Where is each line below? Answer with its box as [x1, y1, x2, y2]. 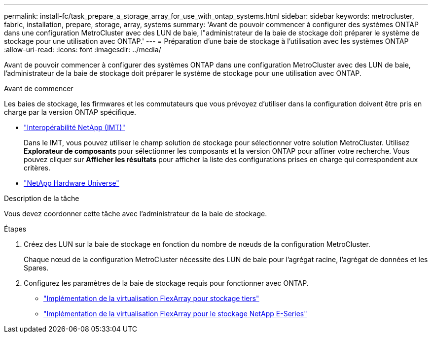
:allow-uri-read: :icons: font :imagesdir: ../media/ [4, 45, 161, 54]
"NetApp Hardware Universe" [24, 179, 119, 187]
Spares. [24, 264, 49, 272]
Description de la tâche [4, 194, 79, 202]
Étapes [4, 225, 27, 233]
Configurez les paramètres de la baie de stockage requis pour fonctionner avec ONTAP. [24, 279, 309, 287]
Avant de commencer [4, 84, 73, 93]
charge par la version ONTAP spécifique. [4, 108, 137, 116]
